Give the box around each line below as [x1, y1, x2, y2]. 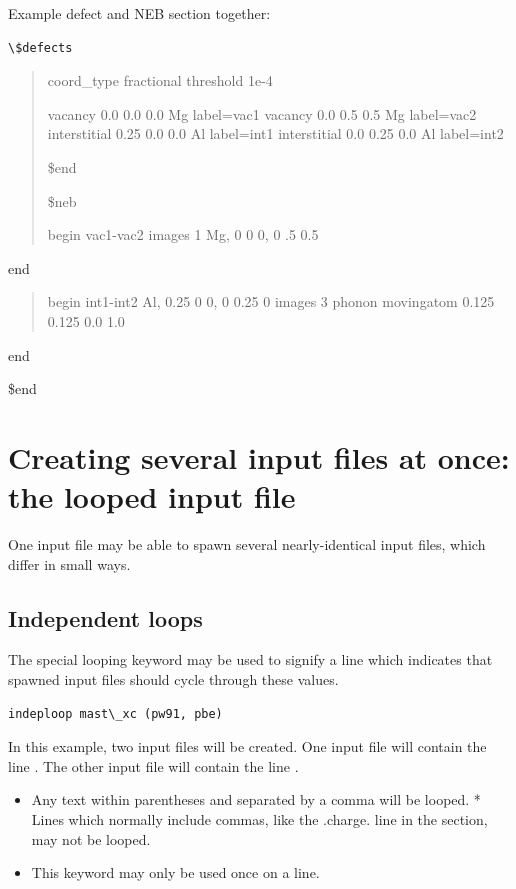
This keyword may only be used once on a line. [31, 862, 320, 883]
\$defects [8, 40, 73, 55]
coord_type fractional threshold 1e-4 [47, 70, 273, 91]
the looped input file [8, 476, 296, 517]
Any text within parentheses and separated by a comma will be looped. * [31, 789, 481, 810]
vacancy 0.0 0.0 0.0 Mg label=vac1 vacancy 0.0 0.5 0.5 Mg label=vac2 [47, 103, 477, 124]
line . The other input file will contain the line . [8, 755, 299, 776]
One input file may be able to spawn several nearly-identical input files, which [8, 534, 486, 555]
